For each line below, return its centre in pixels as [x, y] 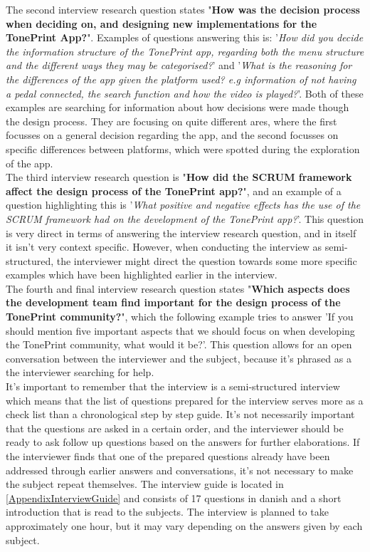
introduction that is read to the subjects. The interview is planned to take [167, 512]
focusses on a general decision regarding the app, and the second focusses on [172, 135]
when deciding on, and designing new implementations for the [162, 23]
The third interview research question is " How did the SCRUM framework [179, 177]
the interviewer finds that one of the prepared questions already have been [168, 456]
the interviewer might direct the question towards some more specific [207, 260]
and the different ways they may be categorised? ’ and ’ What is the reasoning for [179, 65]
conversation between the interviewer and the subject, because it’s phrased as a [179, 358]
